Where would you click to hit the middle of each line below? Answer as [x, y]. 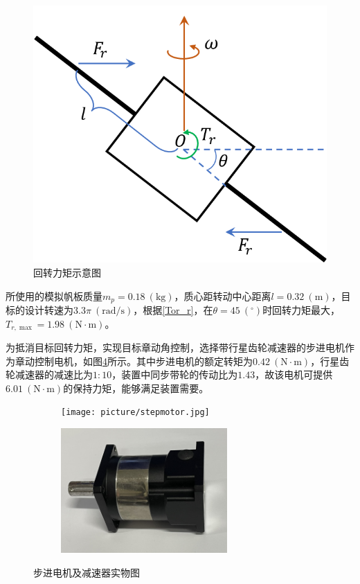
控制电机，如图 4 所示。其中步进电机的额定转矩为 [143, 361]
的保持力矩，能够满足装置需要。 [136, 388]
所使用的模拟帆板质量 [54, 295]
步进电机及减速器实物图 [87, 572]
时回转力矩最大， [301, 310]
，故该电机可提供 [294, 374]
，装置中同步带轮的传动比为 [175, 374]
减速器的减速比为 [54, 374]
